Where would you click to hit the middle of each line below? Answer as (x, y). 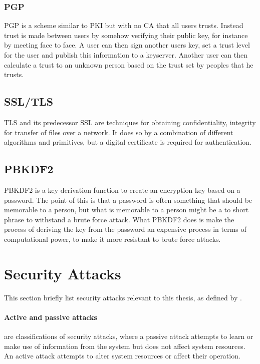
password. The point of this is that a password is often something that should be (128, 200)
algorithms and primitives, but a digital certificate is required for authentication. (128, 142)
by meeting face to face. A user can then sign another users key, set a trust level (127, 45)
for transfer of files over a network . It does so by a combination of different (119, 132)
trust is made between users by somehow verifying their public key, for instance (126, 35)
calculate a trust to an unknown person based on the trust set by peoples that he (129, 64)
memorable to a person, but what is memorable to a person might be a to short (126, 210)
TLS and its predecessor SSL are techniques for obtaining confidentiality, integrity (130, 122)
